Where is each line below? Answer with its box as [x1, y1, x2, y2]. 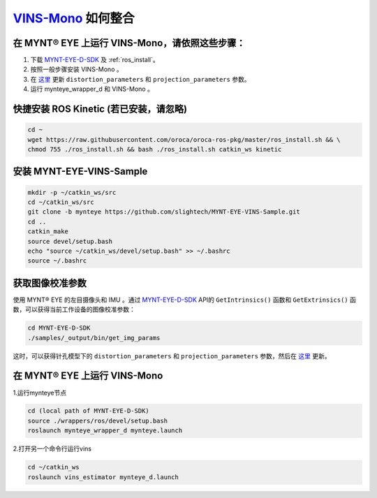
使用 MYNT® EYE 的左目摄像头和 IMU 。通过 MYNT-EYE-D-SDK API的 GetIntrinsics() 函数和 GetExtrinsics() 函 [13, 295, 356, 304]
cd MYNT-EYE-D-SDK [27, 324, 91, 332]
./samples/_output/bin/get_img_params [27, 334, 161, 342]
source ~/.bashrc [27, 257, 87, 265]
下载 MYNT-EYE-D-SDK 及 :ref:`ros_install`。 [30, 56, 160, 64]
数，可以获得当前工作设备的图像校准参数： [13, 305, 135, 314]
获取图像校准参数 [13, 277, 87, 289]
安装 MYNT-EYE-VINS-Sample [13, 166, 148, 177]
